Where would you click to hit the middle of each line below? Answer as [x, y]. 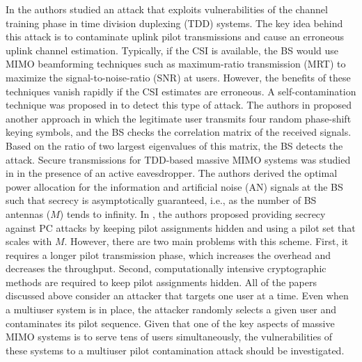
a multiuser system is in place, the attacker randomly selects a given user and [171, 309]
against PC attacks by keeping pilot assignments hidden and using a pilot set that [181, 227]
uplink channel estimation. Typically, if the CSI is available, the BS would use [172, 50]
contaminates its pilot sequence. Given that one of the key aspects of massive [170, 323]
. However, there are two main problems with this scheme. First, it [206, 241]
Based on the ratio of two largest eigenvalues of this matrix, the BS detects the [174, 145]
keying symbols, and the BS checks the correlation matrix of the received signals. [179, 132]
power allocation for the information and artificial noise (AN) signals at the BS [174, 186]
